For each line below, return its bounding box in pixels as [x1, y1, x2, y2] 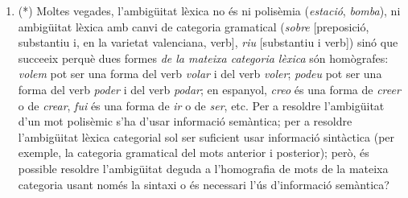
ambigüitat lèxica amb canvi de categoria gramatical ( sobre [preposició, [18, 18, 369, 35]
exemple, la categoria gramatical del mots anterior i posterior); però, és [18, 144, 369, 161]
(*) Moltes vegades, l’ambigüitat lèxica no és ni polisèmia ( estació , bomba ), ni [18, 2, 401, 19]
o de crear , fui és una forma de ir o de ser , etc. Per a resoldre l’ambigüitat [18, 97, 385, 113]
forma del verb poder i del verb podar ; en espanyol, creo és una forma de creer [18, 80, 401, 97]
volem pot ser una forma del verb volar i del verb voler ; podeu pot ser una [18, 65, 382, 82]
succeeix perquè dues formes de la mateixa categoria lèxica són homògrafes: [18, 49, 389, 66]
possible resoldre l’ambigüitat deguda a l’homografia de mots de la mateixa [18, 159, 389, 176]
